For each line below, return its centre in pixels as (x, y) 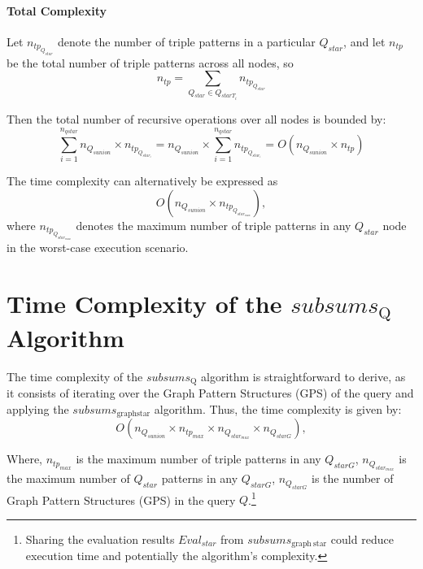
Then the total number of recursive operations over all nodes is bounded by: (196, 119)
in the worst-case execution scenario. (98, 248)
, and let (364, 41)
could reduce (362, 539)
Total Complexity (57, 10)
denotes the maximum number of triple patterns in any (214, 226)
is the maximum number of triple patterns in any (198, 459)
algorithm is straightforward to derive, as (303, 376)
